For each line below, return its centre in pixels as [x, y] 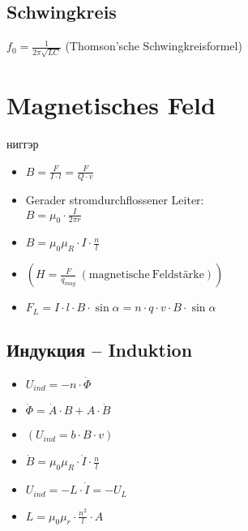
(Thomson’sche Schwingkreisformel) [154, 46]
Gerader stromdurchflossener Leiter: [115, 200]
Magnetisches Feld [111, 105]
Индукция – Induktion [100, 349]
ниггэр [23, 144]
